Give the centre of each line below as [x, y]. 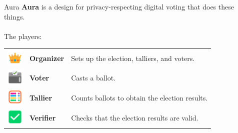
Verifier [43, 118]
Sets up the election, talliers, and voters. [133, 58]
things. [14, 16]
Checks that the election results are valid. [135, 118]
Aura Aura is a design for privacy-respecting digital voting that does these [119, 6]
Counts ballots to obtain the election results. [139, 98]
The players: [23, 36]
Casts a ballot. [93, 78]
